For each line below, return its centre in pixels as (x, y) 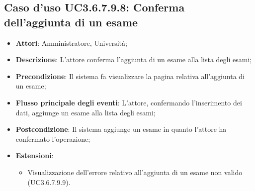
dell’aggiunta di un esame (71, 22)
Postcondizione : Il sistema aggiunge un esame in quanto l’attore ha (121, 129)
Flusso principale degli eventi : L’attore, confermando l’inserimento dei (129, 102)
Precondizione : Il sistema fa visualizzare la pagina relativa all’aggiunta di (130, 76)
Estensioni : (35, 155)
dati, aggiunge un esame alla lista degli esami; (85, 112)
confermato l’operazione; (53, 139)
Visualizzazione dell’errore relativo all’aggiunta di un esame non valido (135, 172)
